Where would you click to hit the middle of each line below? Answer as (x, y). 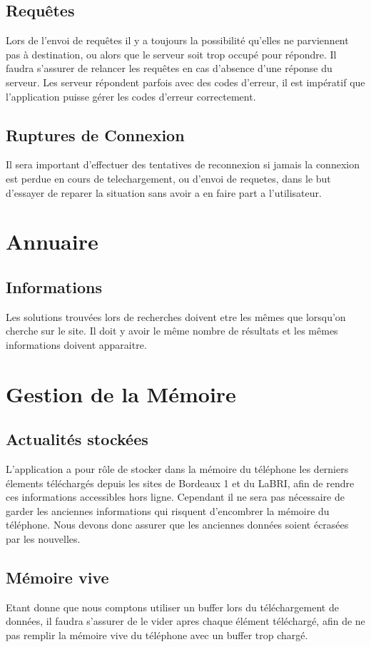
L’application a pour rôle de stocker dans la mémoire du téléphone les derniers (177, 469)
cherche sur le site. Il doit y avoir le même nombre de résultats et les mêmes (172, 331)
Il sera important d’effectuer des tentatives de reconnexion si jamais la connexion (183, 164)
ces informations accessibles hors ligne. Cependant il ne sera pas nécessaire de (175, 497)
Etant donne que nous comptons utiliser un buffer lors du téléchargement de (172, 607)
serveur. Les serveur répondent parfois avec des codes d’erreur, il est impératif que (185, 82)
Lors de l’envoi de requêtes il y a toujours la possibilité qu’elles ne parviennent (177, 40)
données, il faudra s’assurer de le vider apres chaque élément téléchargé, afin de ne (185, 621)
